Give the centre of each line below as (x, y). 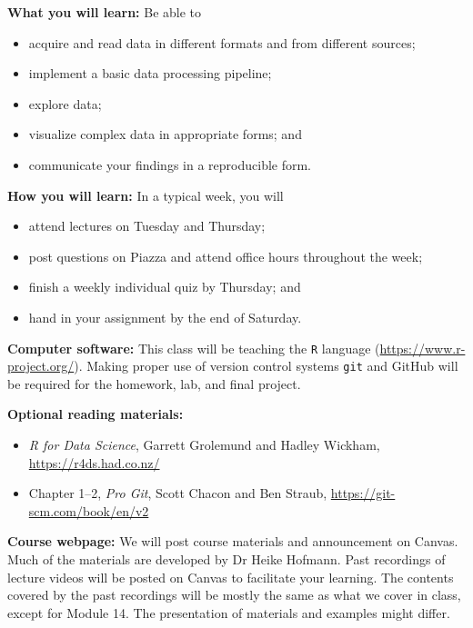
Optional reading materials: (96, 414)
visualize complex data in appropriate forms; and (165, 134)
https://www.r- (423, 348)
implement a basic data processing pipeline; (150, 73)
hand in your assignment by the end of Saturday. (165, 317)
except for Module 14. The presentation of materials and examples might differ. (229, 612)
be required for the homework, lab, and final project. (154, 383)
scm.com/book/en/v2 (89, 510)
